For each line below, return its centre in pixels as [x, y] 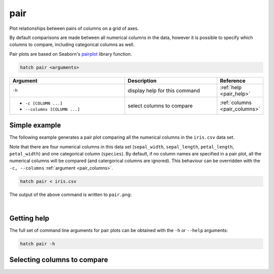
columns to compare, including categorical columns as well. [72, 45]
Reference [233, 81]
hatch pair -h [38, 244]
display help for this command [164, 90]
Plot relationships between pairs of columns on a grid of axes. [74, 28]
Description [142, 81]
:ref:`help [231, 87]
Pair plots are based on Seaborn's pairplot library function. [71, 54]
